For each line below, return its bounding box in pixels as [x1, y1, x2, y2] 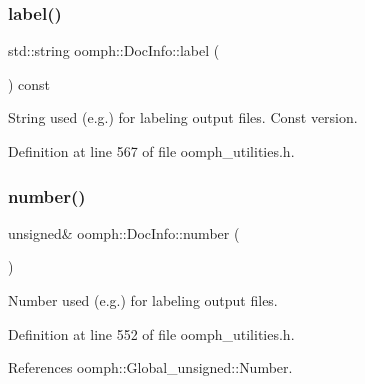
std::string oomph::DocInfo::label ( [8, 40, 220, 61]
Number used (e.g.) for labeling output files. [8, 290, 278, 310]
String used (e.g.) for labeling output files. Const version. [8, 107, 358, 128]
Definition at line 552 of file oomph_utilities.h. [8, 323, 295, 344]
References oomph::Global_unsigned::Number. [8, 357, 293, 378]
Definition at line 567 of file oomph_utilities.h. [8, 141, 295, 161]
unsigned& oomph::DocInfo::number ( [8, 222, 240, 243]
